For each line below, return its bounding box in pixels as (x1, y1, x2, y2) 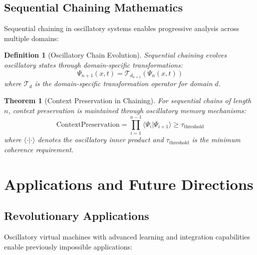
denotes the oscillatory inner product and (38, 134, 164, 145)
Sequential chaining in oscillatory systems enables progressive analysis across (4, 23, 239, 34)
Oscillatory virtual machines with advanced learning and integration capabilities (4, 231, 250, 242)
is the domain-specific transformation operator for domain (35, 78, 212, 89)
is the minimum (192, 134, 240, 145)
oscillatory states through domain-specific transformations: (4, 59, 183, 70)
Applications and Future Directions (4, 173, 253, 194)
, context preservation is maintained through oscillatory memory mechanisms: (8, 105, 246, 115)
